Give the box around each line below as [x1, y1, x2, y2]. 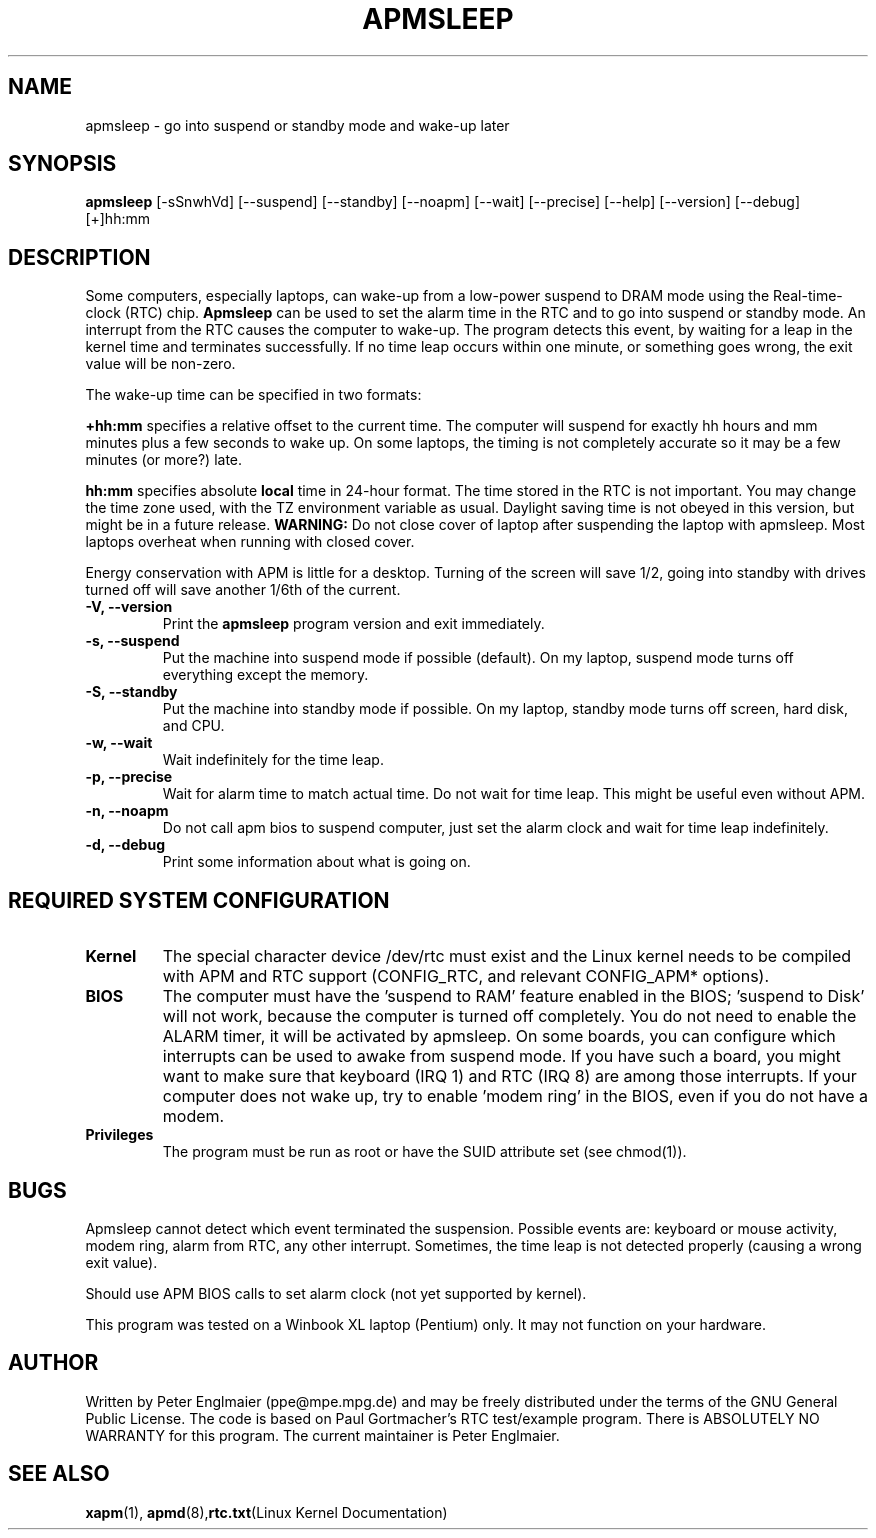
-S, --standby [85, 683, 178, 701]
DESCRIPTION [8, 244, 151, 270]
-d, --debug [85, 836, 165, 854]
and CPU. [162, 717, 225, 735]
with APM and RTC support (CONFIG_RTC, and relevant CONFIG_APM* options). [162, 966, 770, 987]
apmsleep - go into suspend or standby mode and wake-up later [85, 116, 510, 134]
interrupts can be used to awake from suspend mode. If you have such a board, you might [162, 1046, 841, 1067]
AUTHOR [8, 1350, 99, 1376]
